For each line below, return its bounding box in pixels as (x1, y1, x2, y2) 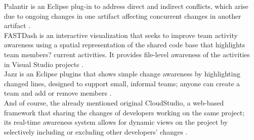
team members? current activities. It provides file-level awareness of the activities (4, 49, 250, 59)
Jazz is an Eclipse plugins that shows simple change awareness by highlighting (4, 69, 241, 79)
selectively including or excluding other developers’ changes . (4, 126, 188, 137)
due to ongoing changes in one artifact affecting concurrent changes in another (4, 10, 241, 21)
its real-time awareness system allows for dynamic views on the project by (4, 117, 228, 127)
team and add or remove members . (4, 88, 112, 98)
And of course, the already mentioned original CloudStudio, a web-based (4, 97, 224, 107)
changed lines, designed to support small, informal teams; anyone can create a (4, 78, 240, 88)
